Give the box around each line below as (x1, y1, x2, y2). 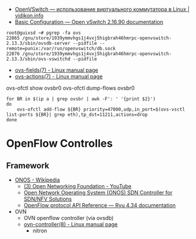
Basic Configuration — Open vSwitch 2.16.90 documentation (14, 19, 164, 25)
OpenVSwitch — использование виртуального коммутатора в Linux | (14, 6, 189, 13)
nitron (32, 227, 48, 234)
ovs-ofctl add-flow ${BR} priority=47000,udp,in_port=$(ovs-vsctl (17, 106, 185, 112)
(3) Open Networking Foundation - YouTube (23, 183, 132, 189)
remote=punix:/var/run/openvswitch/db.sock (6, 45, 116, 51)
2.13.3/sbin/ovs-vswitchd (6, 56, 70, 62)
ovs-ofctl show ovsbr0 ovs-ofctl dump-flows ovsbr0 (6, 84, 135, 91)
